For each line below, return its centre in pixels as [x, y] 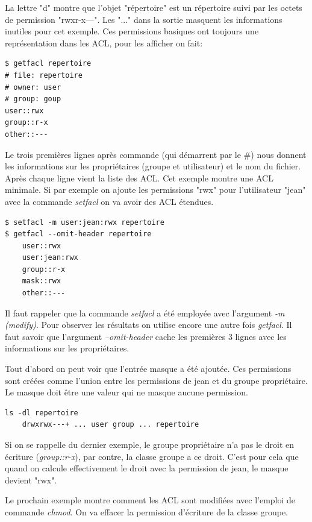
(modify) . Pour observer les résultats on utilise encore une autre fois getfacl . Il [148, 325]
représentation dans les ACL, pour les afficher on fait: [104, 42]
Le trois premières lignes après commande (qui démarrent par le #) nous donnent [156, 154]
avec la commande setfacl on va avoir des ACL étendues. [109, 201]
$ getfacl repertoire [48, 64]
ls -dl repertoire [42, 413]
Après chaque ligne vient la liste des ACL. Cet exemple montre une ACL [139, 178]
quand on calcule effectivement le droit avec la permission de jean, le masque [147, 468]
